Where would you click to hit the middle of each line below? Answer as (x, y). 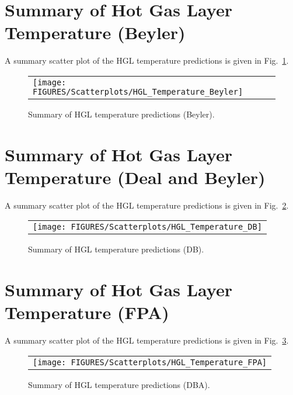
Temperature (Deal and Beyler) (135, 177)
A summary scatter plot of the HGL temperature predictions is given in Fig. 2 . (147, 205)
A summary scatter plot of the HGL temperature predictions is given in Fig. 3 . (147, 340)
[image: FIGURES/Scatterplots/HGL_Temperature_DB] (147, 227)
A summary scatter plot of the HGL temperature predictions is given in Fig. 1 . (147, 60)
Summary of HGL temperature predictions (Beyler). (121, 114)
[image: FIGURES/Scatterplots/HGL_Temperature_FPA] (150, 362)
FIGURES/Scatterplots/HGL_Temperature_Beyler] (138, 91)
